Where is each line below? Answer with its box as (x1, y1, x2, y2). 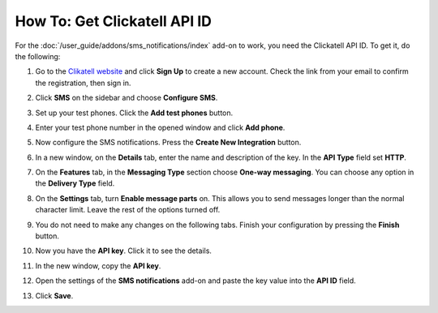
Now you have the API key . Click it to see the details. (35, 246, 213, 255)
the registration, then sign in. (35, 78, 131, 88)
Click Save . (35, 290, 74, 300)
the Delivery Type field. (35, 178, 115, 188)
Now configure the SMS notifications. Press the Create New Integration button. (35, 138, 302, 148)
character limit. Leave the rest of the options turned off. (35, 205, 221, 215)
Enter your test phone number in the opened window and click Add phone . (35, 122, 286, 132)
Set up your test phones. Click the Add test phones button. (35, 108, 234, 118)
